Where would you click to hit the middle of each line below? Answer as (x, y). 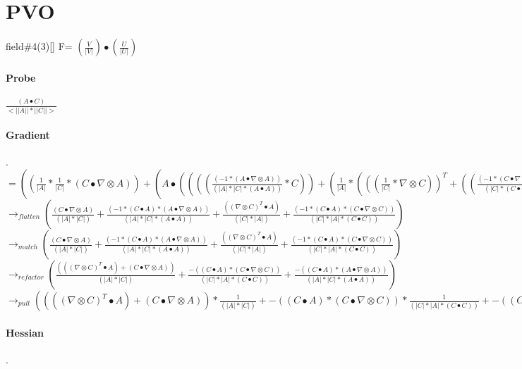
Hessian (25, 332)
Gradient (28, 135)
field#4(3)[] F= (39, 46)
